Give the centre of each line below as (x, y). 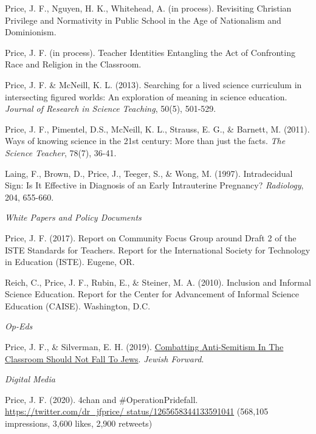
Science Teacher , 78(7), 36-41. (61, 152)
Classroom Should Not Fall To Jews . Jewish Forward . (105, 358)
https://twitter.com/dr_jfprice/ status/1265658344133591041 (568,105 (137, 411)
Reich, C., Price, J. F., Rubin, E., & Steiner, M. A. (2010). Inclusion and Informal (158, 282)
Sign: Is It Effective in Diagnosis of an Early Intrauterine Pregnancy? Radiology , (154, 185)
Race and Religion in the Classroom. (73, 64)
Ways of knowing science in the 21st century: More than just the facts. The (145, 141)
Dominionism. (31, 32)
